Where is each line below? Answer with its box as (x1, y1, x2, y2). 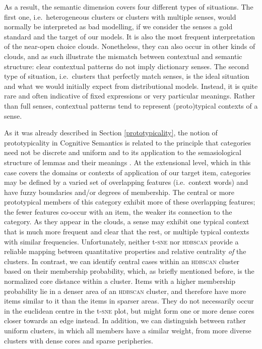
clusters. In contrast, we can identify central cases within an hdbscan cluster (4, 256, 240, 266)
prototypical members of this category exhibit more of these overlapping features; (4, 196, 255, 207)
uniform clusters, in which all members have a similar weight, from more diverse (4, 325, 251, 335)
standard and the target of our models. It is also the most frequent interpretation (4, 31, 255, 41)
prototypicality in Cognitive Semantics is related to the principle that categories (4, 137, 251, 147)
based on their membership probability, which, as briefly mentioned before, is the (4, 266, 254, 276)
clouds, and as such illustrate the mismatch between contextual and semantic (4, 51, 242, 61)
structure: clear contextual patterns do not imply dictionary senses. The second (4, 61, 249, 71)
